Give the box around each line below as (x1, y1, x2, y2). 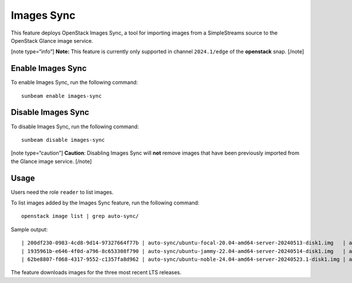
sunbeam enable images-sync (21, 93, 102, 99)
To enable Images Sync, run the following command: (11, 79, 138, 86)
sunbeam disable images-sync (21, 137, 105, 143)
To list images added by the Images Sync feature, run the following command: (11, 199, 199, 206)
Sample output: (11, 226, 48, 233)
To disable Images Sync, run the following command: (11, 123, 139, 130)
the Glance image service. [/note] (11, 158, 92, 165)
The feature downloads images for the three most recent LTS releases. (11, 269, 182, 276)
